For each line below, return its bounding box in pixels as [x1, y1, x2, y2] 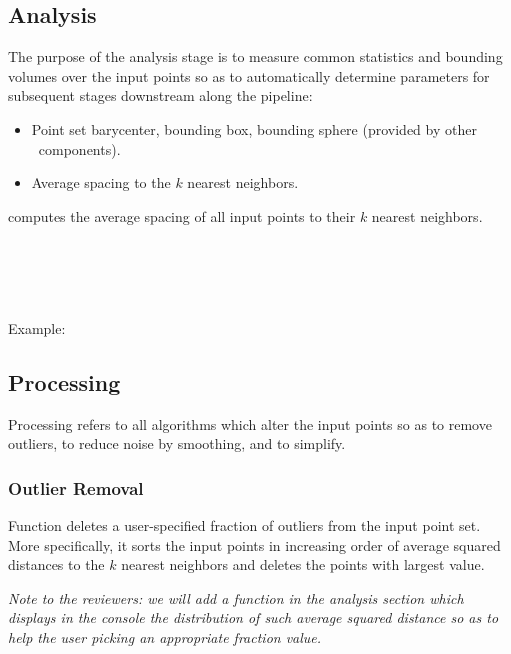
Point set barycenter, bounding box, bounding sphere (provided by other [31, 118, 477, 139]
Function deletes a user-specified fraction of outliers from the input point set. [8, 514, 481, 535]
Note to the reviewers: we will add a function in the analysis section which [8, 587, 464, 608]
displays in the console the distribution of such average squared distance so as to [8, 607, 499, 628]
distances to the [8, 554, 105, 575]
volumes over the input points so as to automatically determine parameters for [8, 65, 490, 86]
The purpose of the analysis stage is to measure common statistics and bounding [8, 46, 503, 67]
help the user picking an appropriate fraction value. [8, 626, 322, 647]
